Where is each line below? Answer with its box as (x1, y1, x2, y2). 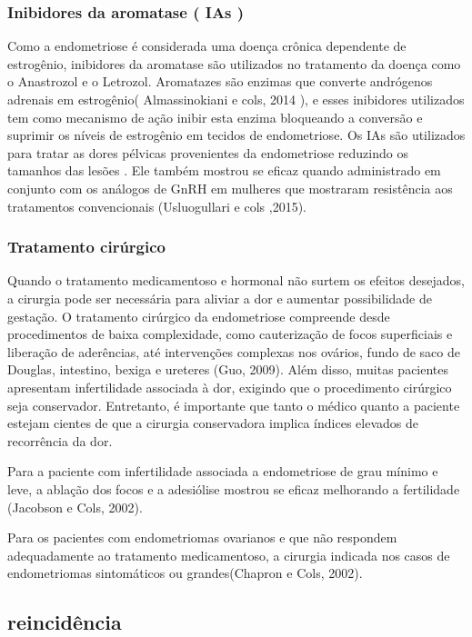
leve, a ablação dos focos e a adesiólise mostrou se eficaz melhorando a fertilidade (7, 479, 460, 498)
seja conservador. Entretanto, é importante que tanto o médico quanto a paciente (7, 395, 460, 414)
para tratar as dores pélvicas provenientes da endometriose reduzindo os (7, 143, 408, 162)
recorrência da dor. (7, 431, 113, 450)
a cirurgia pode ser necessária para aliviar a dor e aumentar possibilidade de (7, 288, 432, 307)
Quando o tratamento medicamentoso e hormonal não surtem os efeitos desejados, (7, 271, 465, 290)
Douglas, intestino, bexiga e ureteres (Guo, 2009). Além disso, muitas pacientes (7, 360, 449, 379)
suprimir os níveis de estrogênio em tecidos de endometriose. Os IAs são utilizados (7, 125, 466, 144)
